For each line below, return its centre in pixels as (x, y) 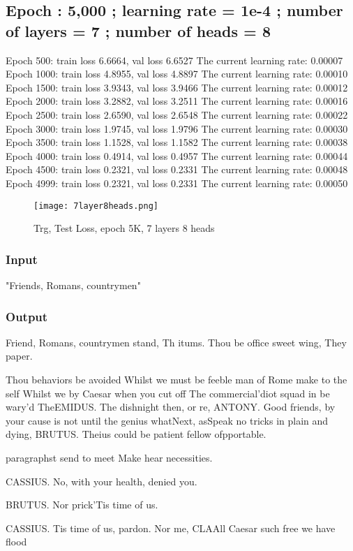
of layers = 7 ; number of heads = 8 (138, 30)
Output (27, 316)
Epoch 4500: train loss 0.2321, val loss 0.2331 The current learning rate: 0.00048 (177, 169)
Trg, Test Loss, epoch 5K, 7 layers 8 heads (124, 228)
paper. (19, 356)
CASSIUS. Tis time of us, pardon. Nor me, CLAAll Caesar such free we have (171, 528)
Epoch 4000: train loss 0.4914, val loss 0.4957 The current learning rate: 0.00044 (177, 155)
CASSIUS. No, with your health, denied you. (102, 481)
